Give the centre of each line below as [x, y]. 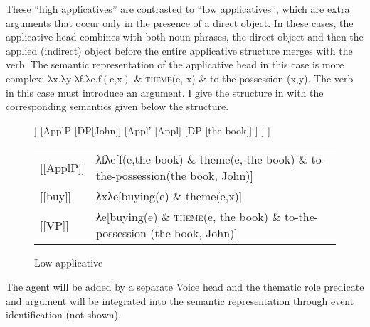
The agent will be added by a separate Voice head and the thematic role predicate [185, 286]
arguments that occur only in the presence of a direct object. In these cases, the [180, 22]
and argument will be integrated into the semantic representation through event [180, 300]
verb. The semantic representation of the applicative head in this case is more [175, 64]
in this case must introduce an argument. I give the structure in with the [165, 92]
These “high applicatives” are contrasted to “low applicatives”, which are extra [178, 9]
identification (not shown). [63, 315]
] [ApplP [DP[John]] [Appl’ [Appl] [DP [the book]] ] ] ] [152, 130]
